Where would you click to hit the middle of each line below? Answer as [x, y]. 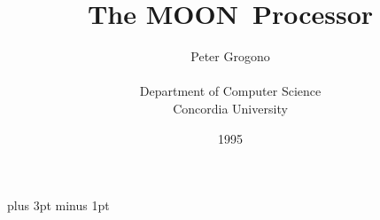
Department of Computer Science [230, 91]
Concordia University [230, 108]
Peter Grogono [230, 56]
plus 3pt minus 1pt [58, 205]
